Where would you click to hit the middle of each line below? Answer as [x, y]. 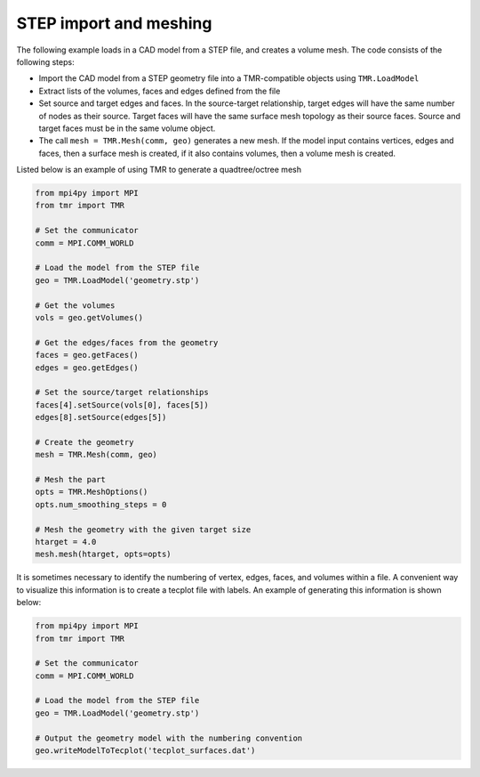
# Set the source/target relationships [122, 393]
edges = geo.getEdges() [87, 368]
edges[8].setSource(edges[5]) [101, 417]
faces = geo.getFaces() [87, 355]
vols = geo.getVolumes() [89, 317]
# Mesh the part [71, 480]
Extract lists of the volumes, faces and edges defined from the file [160, 91]
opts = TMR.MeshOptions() [92, 492]
